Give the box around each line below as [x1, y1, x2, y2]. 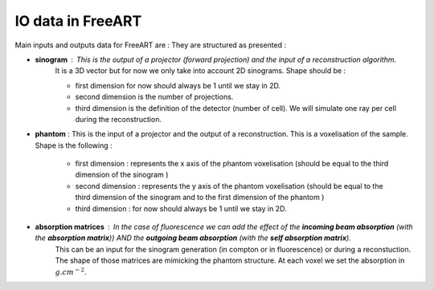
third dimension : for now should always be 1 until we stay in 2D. [75, 203, 287, 213]
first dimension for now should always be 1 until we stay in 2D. [75, 80, 281, 90]
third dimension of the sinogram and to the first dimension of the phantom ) [75, 193, 325, 202]
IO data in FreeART [14, 12, 142, 30]
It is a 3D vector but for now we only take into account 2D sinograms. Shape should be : [55, 66, 346, 76]
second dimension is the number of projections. [75, 92, 234, 102]
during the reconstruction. [75, 114, 162, 124]
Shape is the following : [35, 141, 113, 150]
